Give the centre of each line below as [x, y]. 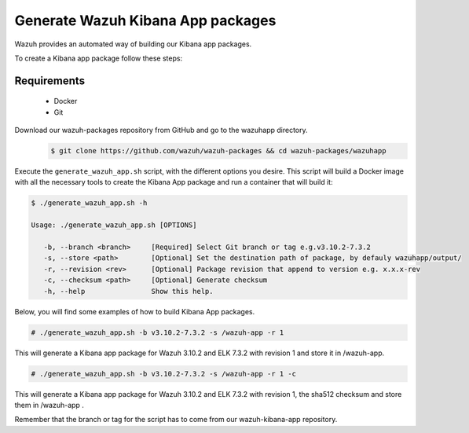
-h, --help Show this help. [128, 291]
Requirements [50, 81]
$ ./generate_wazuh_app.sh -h [89, 203]
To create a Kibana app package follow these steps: [99, 58]
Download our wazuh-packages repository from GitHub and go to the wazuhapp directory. [161, 130]
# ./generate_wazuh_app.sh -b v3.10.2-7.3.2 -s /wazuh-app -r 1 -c [164, 374]
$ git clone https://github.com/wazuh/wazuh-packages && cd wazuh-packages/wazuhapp [218, 151]
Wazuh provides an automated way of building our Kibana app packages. [133, 44]
